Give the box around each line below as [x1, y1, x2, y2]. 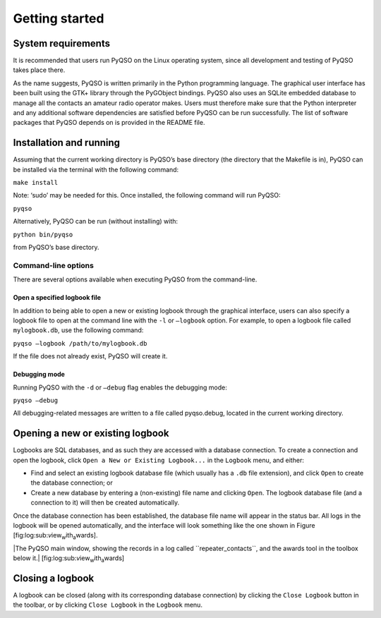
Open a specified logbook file [13, 293, 102, 302]
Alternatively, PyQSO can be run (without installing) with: [13, 217, 179, 226]
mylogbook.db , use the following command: [13, 326, 144, 334]
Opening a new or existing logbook [13, 428, 169, 440]
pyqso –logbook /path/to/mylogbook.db [13, 339, 147, 347]
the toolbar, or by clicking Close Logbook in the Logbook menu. [13, 600, 202, 610]
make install [13, 178, 59, 187]
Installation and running [13, 137, 120, 149]
